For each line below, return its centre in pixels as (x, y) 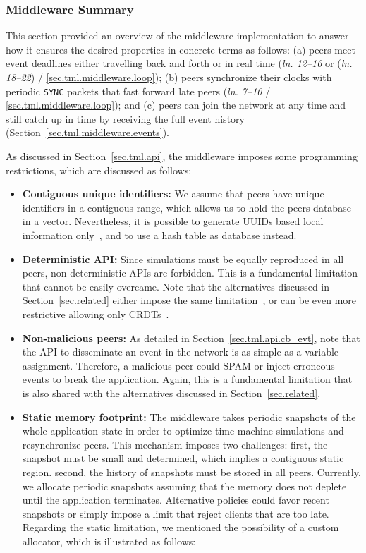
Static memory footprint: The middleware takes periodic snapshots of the (189, 417)
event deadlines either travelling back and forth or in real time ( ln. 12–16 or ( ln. (179, 63)
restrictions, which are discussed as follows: (99, 170)
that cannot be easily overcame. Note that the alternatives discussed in (176, 286)
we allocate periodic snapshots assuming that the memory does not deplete (184, 486)
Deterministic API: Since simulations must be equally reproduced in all (183, 259)
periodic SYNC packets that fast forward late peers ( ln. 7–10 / (138, 91)
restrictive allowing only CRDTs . (96, 314)
